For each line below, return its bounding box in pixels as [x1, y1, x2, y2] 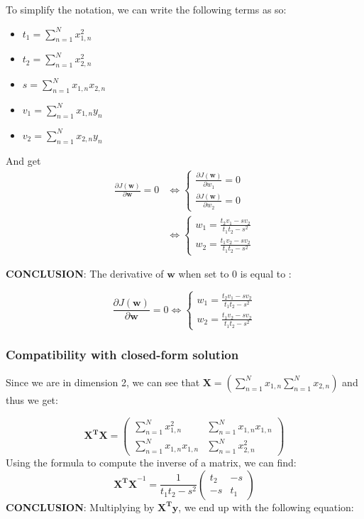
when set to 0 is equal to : [178, 266, 292, 281]
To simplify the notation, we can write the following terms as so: [6, 2, 287, 16]
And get [6, 153, 41, 168]
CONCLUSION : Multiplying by [6, 499, 155, 514]
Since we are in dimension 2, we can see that [6, 374, 200, 389]
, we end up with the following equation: [178, 499, 354, 514]
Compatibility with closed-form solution [6, 345, 239, 363]
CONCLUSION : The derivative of [6, 266, 164, 281]
